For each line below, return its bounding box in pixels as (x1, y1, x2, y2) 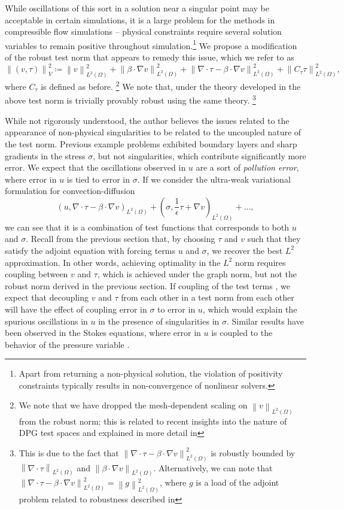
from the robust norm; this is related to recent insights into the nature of (19, 414, 287, 427)
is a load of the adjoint (196, 476, 279, 489)
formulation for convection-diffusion (5, 184, 135, 197)
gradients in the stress (5, 149, 86, 162)
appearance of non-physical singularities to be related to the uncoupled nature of (5, 126, 302, 138)
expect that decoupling (5, 291, 89, 304)
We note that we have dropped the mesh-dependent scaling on (19, 399, 248, 411)
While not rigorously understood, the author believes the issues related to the (5, 114, 290, 126)
